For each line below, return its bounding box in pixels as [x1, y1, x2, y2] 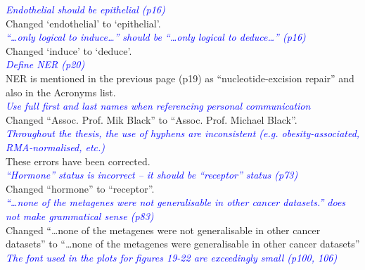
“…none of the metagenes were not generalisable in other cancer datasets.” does [6, 195, 346, 210]
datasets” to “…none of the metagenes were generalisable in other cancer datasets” [6, 236, 360, 251]
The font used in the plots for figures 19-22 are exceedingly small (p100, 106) [6, 250, 338, 264]
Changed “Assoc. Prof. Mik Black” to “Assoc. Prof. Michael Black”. [6, 112, 297, 127]
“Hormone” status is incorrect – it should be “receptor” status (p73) [6, 167, 298, 182]
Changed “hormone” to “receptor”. [6, 181, 155, 195]
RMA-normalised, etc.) [6, 139, 105, 154]
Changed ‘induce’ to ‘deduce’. [6, 43, 132, 58]
